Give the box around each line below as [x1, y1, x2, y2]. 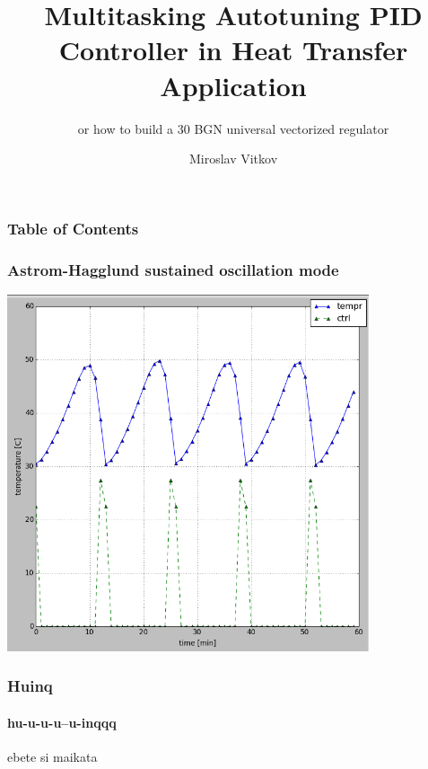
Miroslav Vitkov [188, 149, 278, 168]
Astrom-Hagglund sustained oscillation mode [7, 258, 339, 280]
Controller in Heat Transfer [58, 31, 408, 68]
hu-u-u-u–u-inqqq [7, 712, 117, 731]
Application [160, 66, 307, 103]
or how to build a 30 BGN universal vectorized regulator [77, 119, 389, 137]
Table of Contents [7, 217, 139, 239]
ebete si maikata [7, 747, 98, 765]
